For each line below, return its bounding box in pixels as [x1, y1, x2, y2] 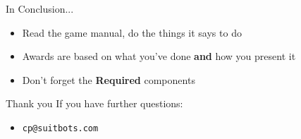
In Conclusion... [6, 1, 74, 16]
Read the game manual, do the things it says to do [22, 25, 242, 40]
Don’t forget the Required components [22, 72, 195, 87]
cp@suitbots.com [22, 123, 99, 133]
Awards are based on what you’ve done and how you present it [22, 49, 296, 64]
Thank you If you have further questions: [6, 96, 183, 111]
